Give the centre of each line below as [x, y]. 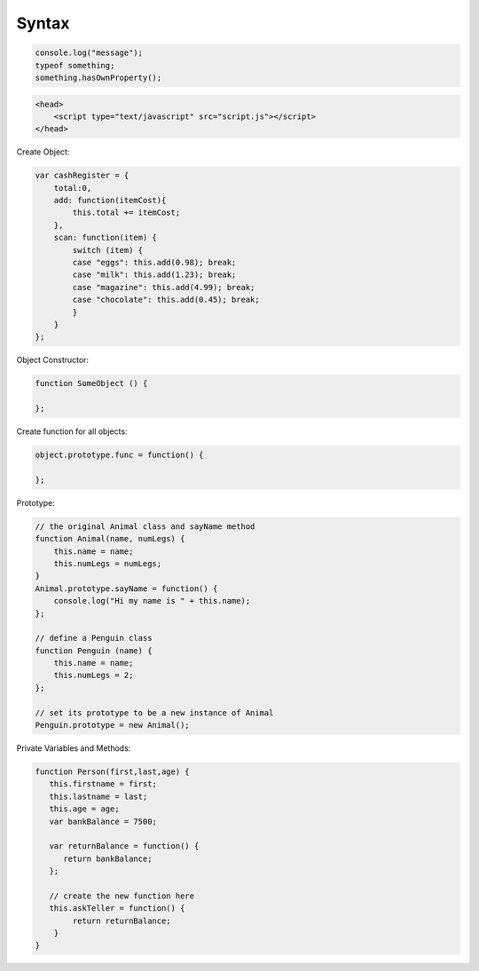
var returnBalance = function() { [124, 846]
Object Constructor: [52, 360]
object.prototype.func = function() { [119, 455]
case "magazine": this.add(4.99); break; [164, 287]
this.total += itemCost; [126, 213]
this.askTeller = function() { [117, 908]
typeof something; [75, 65]
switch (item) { [108, 250]
